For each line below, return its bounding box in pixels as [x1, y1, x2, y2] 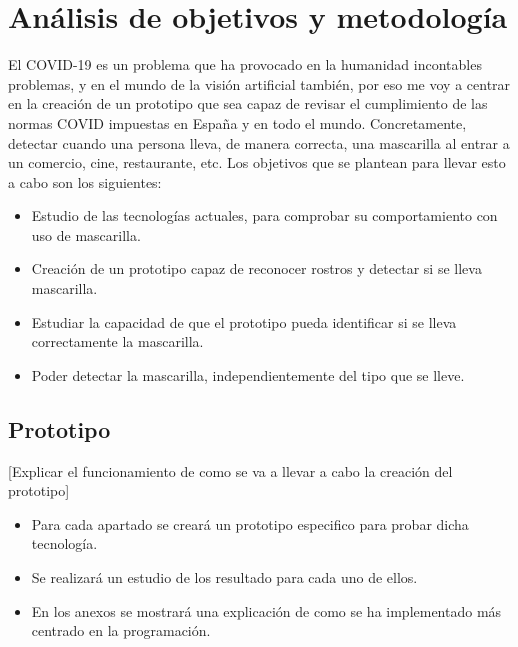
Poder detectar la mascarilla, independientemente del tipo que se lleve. [31, 364, 465, 385]
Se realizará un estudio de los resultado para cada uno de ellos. [31, 567, 418, 588]
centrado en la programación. [31, 620, 211, 641]
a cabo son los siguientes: [8, 171, 162, 192]
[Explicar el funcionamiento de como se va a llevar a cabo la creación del [8, 460, 453, 481]
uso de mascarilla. [31, 224, 141, 245]
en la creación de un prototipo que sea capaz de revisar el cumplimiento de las [8, 93, 488, 114]
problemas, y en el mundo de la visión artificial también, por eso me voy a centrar [8, 73, 511, 94]
